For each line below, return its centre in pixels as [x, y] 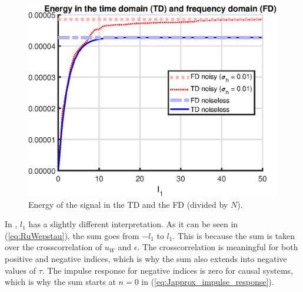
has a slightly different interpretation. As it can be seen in [133, 224]
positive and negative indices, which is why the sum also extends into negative [146, 258]
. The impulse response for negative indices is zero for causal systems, [167, 270]
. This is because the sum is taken [234, 235]
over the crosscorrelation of [54, 247]
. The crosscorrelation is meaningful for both [218, 247]
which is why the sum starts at [60, 282]
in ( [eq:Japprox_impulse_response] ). [208, 282]
